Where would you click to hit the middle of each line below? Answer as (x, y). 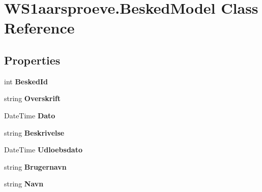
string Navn (24, 184)
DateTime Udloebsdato (43, 150)
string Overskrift (33, 98)
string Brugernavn (35, 166)
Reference (39, 28)
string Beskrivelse (34, 132)
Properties (32, 60)
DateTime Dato (30, 115)
